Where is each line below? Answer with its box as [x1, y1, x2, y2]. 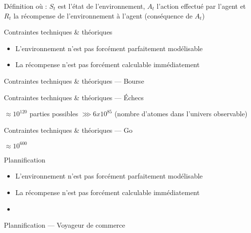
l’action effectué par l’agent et [156, 1, 246, 11]
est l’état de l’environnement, [58, 1, 145, 11]
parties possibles [29, 108, 78, 119]
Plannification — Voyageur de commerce [4, 220, 125, 230]
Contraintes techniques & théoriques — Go [4, 125, 133, 135]
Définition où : [4, 1, 47, 11]
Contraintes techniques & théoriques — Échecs [4, 92, 144, 102]
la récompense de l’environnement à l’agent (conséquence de [13, 10, 193, 20]
